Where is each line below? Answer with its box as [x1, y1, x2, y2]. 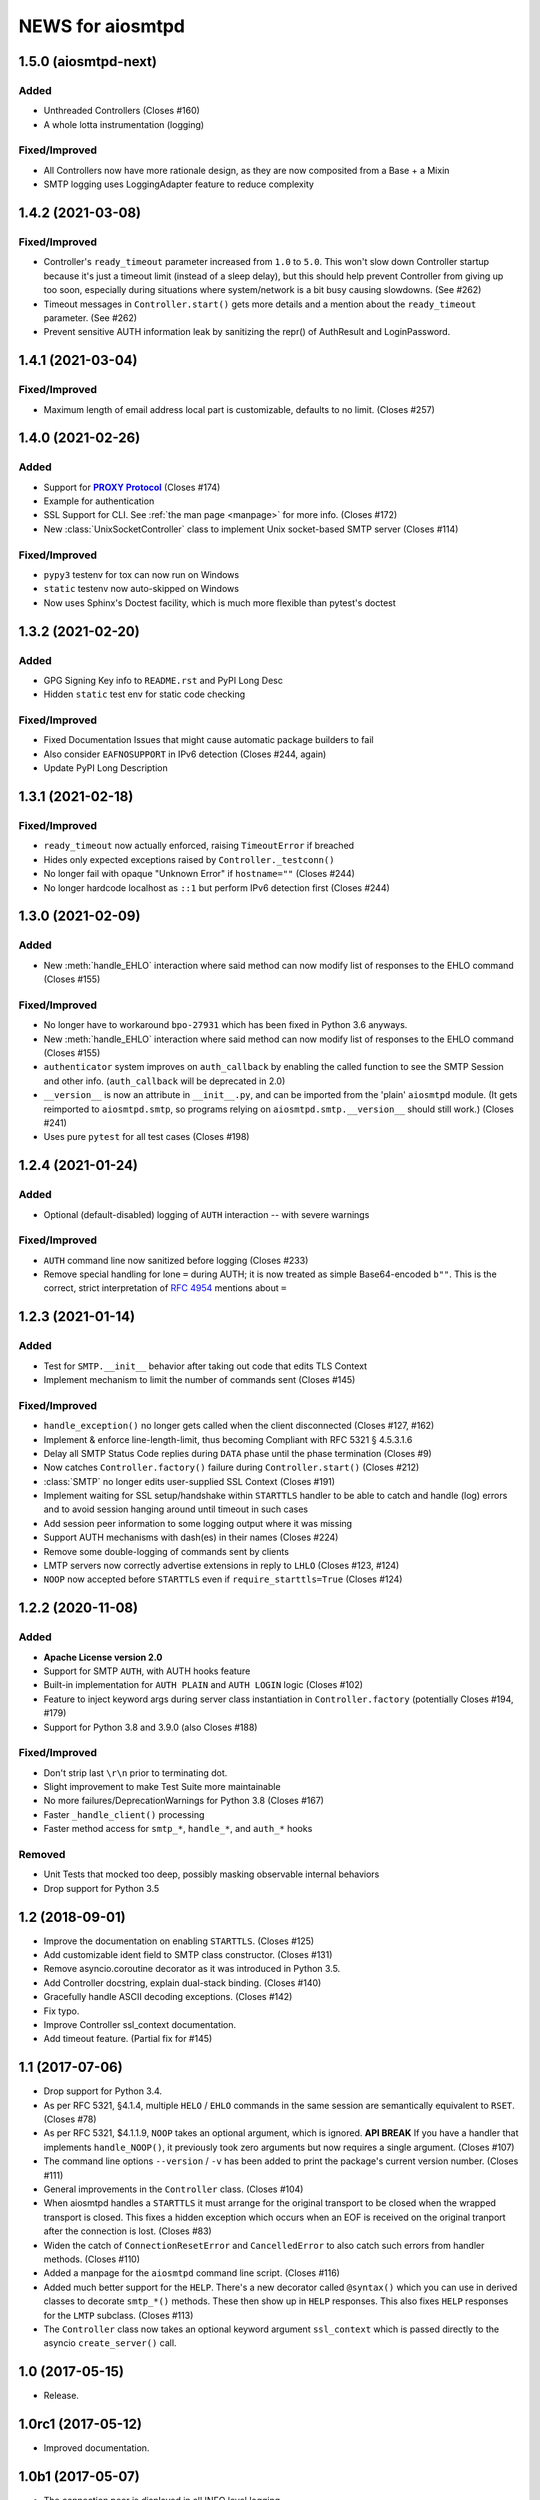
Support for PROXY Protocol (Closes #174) [43, 481, 221, 493]
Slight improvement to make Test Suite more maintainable [43, 1781, 281, 1793]
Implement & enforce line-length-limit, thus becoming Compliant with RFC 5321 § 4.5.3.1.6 [43, 1433, 413, 1445]
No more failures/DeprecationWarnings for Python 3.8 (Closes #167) [43, 1795, 325, 1807]
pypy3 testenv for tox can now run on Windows [43, 568, 240, 580]
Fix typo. [43, 2005, 80, 2017]
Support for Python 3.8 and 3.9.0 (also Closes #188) [43, 1721, 258, 1733]
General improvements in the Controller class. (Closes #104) [43, 2183, 304, 2195]
